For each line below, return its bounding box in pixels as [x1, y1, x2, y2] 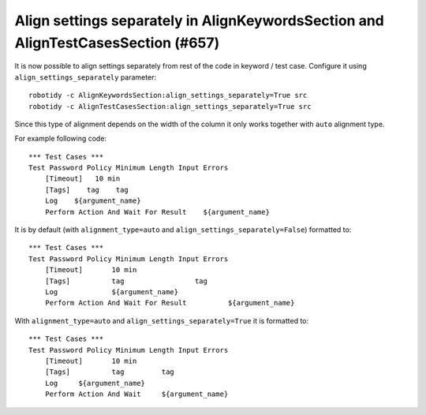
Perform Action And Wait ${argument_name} [44, 390, 229, 398]
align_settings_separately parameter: [14, 72, 157, 82]
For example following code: [14, 134, 106, 144]
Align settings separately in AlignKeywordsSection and [14, 12, 384, 29]
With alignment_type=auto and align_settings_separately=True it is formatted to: [14, 316, 309, 325]
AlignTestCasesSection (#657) [14, 34, 220, 51]
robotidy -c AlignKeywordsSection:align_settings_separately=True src [28, 91, 308, 100]
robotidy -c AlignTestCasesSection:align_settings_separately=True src [28, 102, 312, 110]
